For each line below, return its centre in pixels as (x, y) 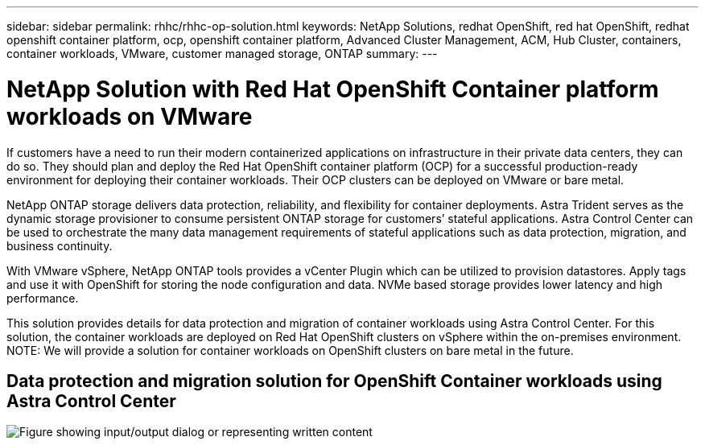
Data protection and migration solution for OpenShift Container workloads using (334, 381)
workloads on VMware (130, 116)
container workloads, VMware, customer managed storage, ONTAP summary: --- (222, 54)
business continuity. (60, 245)
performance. (43, 298)
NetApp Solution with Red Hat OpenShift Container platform (333, 89)
